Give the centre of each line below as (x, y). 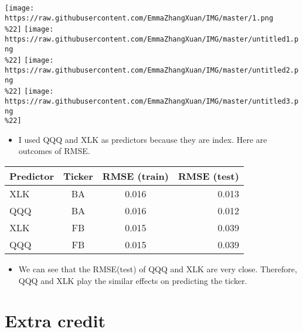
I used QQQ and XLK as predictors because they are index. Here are (143, 139)
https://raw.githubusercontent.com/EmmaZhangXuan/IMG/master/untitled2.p (152, 70)
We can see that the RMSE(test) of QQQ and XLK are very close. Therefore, (158, 269)
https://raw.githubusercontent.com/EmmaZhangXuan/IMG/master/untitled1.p (152, 39)
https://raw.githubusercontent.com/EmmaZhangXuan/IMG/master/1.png (139, 18)
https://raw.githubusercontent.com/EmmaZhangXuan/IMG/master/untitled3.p (152, 101)
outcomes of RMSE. (54, 151)
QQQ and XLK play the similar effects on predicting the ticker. (133, 280)
